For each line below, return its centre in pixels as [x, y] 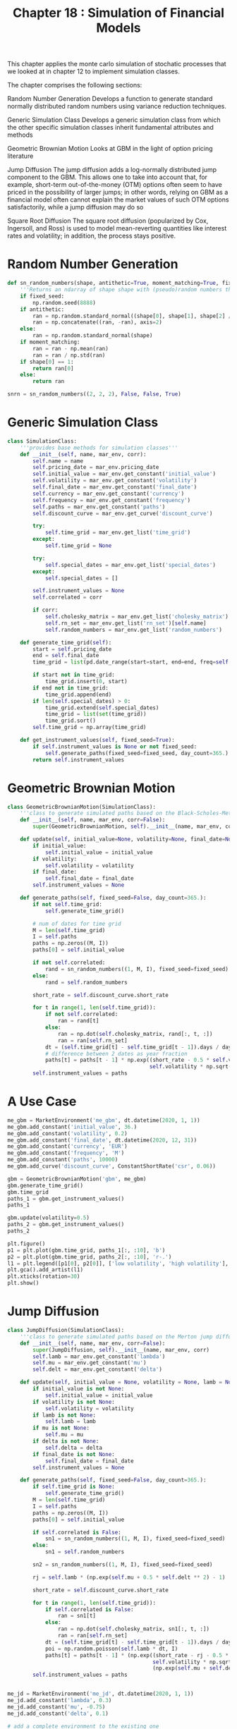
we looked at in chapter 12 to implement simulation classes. [93, 71]
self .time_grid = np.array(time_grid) [90, 728]
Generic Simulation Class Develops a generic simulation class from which [114, 120]
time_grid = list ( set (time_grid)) [96, 714]
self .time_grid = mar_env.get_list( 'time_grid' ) [118, 533]
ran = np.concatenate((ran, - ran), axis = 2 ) [97, 322]
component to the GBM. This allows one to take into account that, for [108, 177]
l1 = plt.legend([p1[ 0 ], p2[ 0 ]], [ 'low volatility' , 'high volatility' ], [118, 1264]
